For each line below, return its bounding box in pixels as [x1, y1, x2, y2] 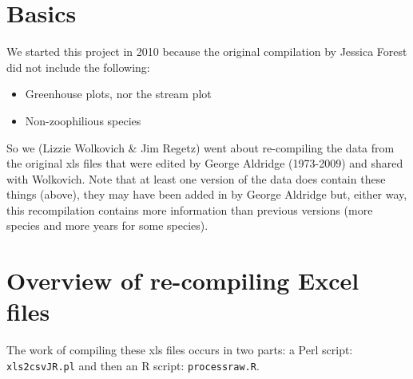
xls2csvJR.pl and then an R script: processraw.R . [6, 357, 260, 373]
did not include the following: [6, 58, 150, 75]
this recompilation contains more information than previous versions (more [6, 201, 373, 218]
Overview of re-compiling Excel [6, 264, 359, 297]
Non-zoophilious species [25, 112, 141, 128]
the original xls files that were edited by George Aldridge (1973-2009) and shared [6, 155, 403, 172]
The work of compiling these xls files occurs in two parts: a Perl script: [6, 341, 353, 358]
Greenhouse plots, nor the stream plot [25, 85, 212, 102]
